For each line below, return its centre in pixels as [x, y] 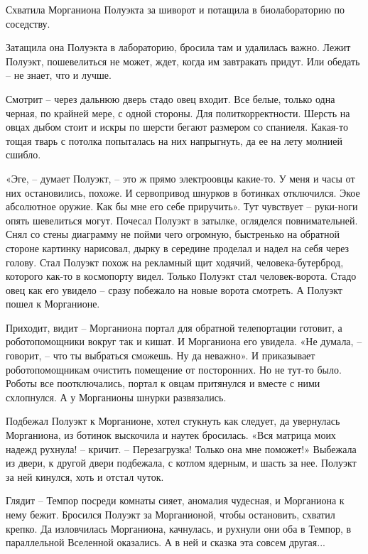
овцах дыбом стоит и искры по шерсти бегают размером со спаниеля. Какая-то [177, 127]
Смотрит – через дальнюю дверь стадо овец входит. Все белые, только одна [171, 98]
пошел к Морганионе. [53, 304]
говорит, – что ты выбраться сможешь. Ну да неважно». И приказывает [161, 355]
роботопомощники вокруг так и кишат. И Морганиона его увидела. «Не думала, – [184, 341]
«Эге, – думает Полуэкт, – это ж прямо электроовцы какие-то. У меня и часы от [180, 178]
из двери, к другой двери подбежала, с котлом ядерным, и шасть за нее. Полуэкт [181, 463]
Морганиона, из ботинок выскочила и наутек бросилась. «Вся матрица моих [171, 435]
